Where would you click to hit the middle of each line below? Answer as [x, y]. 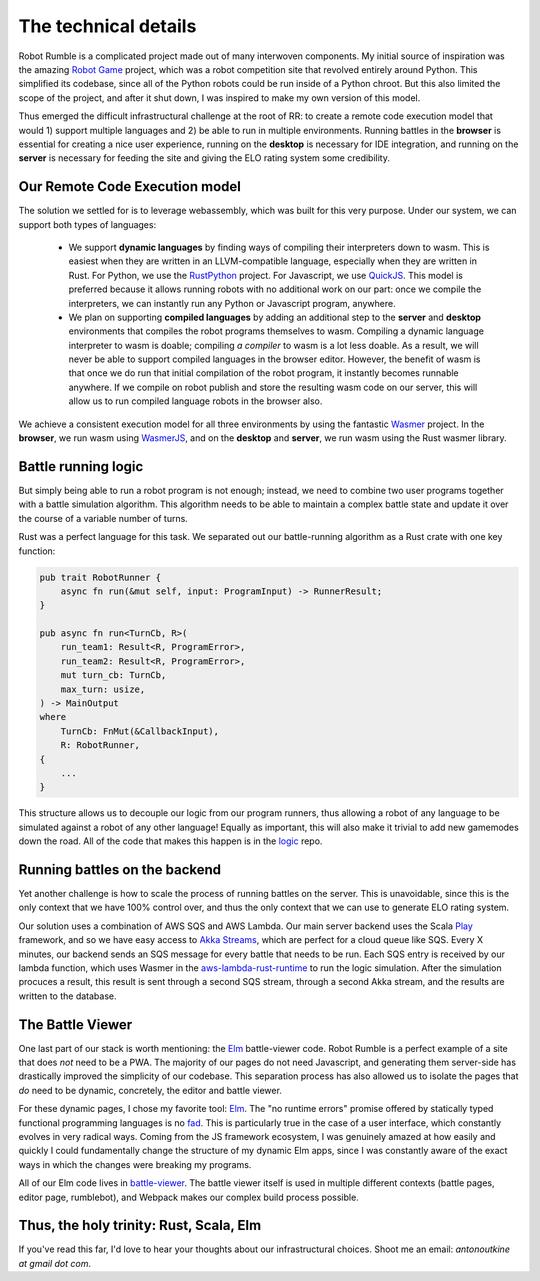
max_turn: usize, [103, 689]
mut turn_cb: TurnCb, [113, 675]
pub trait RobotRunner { [100, 577]
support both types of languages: [87, 224]
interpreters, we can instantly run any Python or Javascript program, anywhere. [232, 303]
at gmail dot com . [55, 1263]
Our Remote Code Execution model [130, 186]
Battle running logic [81, 466]
